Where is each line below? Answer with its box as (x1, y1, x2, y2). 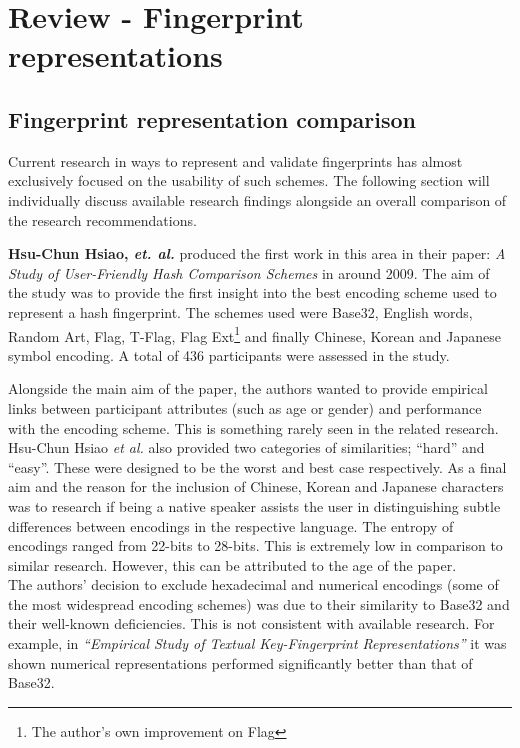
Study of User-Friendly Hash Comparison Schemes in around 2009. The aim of (8, 262, 490, 283)
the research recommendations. (8, 209, 197, 230)
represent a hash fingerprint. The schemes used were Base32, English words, (8, 301, 473, 322)
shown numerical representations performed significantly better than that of (8, 652, 473, 673)
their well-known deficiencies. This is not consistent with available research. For (8, 613, 495, 634)
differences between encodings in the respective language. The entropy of (8, 515, 454, 536)
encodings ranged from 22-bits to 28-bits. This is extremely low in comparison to (8, 535, 503, 556)
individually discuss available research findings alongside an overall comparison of (8, 189, 507, 210)
